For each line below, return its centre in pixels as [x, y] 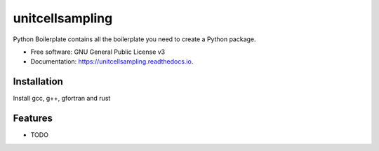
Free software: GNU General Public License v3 [98, 52]
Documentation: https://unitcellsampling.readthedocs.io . [112, 62]
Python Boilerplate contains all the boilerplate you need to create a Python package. [134, 39]
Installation [38, 81]
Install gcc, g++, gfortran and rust [62, 99]
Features [33, 118]
